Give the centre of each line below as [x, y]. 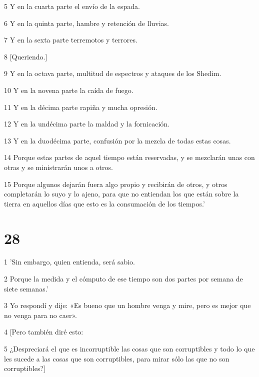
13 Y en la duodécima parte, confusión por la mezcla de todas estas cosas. [117, 140]
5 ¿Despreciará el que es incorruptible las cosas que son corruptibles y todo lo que [129, 348]
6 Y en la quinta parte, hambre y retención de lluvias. [86, 23]
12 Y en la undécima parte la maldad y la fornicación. [87, 124]
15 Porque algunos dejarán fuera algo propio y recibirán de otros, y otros [116, 184]
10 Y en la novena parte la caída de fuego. [69, 90]
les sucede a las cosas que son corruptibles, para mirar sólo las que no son [117, 358]
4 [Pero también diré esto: [44, 332]
